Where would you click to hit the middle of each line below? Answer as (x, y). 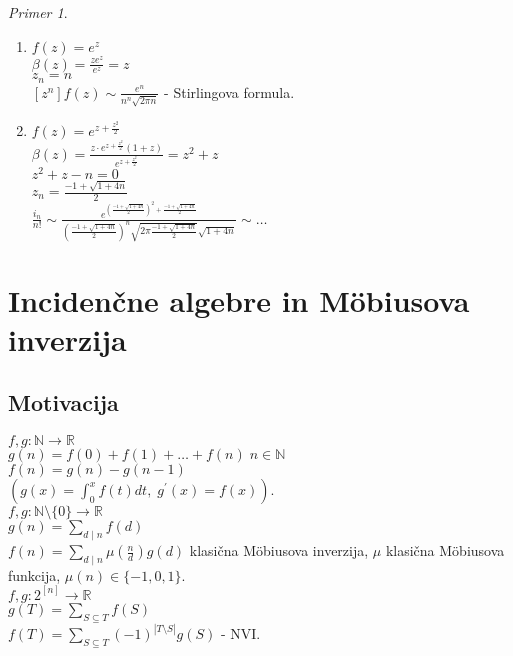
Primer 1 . (38, 12)
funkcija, (34, 574)
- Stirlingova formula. (229, 91)
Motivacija (63, 402)
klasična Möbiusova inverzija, (279, 550)
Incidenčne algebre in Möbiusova (239, 299)
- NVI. (240, 633)
